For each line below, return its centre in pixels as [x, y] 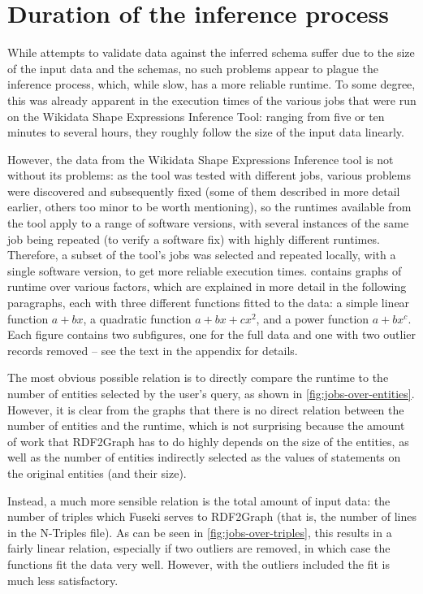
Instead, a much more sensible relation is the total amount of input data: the [199, 500]
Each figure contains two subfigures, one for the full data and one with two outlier [212, 334]
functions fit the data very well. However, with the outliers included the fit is [199, 564]
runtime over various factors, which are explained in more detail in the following [207, 286]
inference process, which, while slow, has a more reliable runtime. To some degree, [211, 84]
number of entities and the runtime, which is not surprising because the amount [206, 425]
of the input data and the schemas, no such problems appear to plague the [193, 68]
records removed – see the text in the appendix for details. [153, 350]
